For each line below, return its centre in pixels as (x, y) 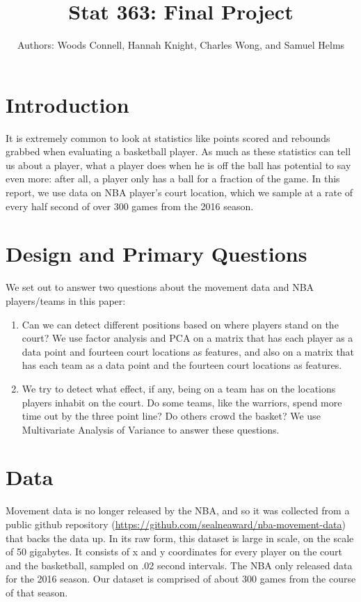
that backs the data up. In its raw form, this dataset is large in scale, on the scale (180, 538)
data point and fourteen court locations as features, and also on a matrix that (188, 351)
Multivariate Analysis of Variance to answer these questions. (151, 429)
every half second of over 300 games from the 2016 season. (130, 206)
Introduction (67, 104)
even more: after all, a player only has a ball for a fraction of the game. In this (173, 179)
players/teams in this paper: (66, 300)
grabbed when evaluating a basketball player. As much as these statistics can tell (178, 151)
